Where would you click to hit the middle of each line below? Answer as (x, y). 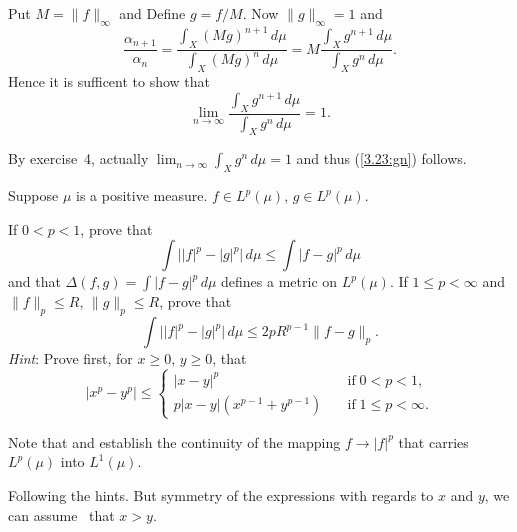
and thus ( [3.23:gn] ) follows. (381, 158)
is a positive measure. (142, 195)
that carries (433, 441)
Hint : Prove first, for (70, 358)
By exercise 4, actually (78, 158)
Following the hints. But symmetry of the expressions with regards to (221, 495)
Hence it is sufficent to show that (109, 81)
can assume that (61, 514)
